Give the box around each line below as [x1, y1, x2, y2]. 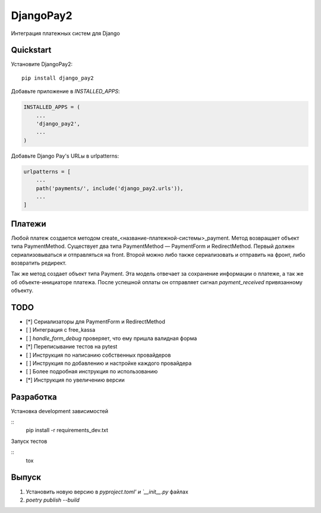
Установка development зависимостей [11, 407, 108, 414]
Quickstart [11, 45, 52, 55]
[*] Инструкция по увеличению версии [26, 376, 125, 383]
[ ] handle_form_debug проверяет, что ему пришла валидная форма [26, 335, 197, 342]
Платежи [11, 219, 47, 229]
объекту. [11, 287, 34, 294]
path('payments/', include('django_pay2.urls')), [36, 185, 184, 191]
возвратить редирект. [11, 259, 67, 266]
